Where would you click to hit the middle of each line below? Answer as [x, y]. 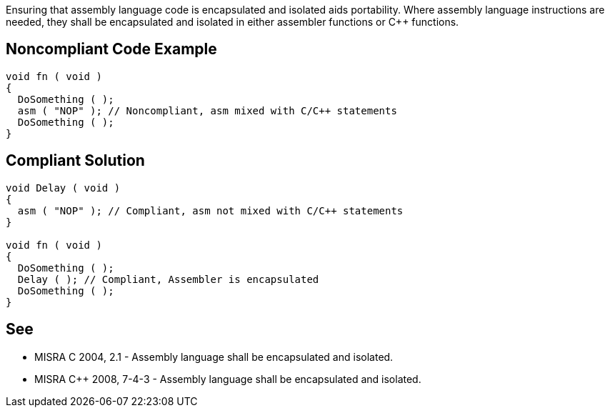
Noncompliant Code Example [111, 49]
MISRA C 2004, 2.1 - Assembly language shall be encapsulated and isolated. [214, 357]
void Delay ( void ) [63, 188]
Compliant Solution [75, 161]
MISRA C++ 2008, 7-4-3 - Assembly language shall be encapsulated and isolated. [228, 379]
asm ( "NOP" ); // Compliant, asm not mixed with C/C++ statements [210, 210]
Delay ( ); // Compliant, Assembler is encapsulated [168, 279]
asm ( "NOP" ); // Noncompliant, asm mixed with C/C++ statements [207, 110]
